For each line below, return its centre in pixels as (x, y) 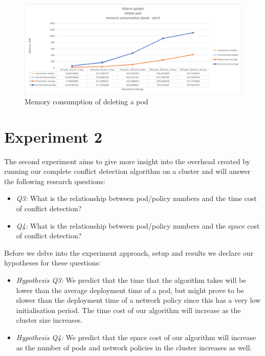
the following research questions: (55, 181)
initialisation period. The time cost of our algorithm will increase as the (128, 310)
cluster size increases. (49, 320)
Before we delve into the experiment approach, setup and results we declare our (129, 252)
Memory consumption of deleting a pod (86, 101)
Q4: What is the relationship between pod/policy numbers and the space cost (138, 225)
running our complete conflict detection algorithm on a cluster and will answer (127, 171)
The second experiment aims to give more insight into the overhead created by (127, 161)
